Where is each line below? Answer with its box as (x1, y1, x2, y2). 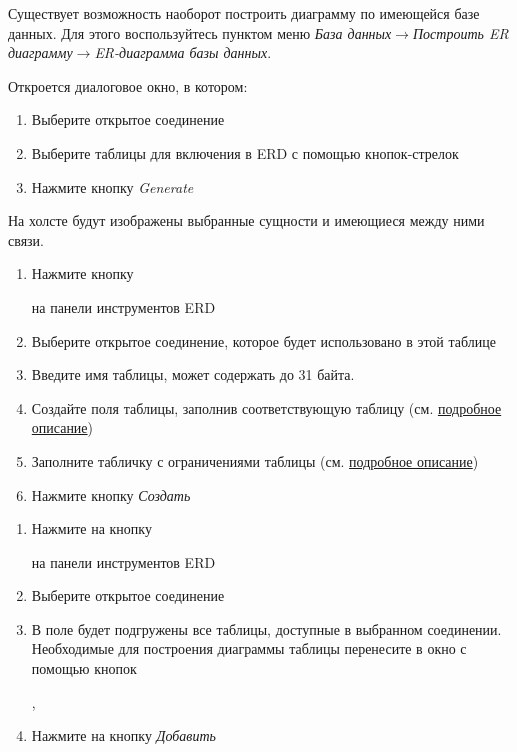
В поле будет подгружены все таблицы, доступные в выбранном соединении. (31, 618, 502, 639)
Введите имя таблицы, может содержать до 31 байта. (31, 364, 355, 385)
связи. (8, 229, 44, 250)
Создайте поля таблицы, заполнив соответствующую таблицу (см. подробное (31, 397, 502, 418)
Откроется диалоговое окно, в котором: (8, 75, 248, 96)
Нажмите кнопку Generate (31, 176, 194, 197)
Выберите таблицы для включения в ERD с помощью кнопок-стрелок (31, 142, 459, 163)
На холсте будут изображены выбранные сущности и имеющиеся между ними (8, 210, 485, 231)
